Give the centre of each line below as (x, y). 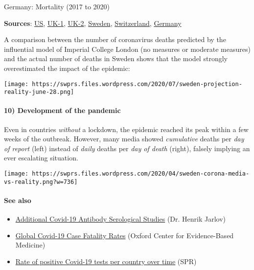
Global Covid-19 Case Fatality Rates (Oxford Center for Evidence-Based (125, 235)
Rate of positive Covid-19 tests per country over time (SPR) (106, 261)
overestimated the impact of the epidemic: (67, 68)
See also (18, 200)
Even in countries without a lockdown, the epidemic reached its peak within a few (126, 129)
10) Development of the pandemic (62, 110)
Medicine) (30, 245)
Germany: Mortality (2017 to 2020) (57, 6)
